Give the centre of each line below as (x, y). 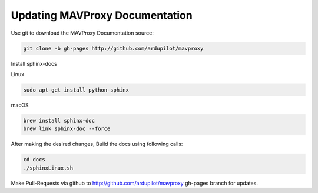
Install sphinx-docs (34, 63)
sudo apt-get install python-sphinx (76, 90)
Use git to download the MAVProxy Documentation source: (82, 33)
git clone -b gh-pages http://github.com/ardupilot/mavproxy (113, 48)
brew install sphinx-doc (59, 121)
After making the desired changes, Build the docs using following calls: (97, 144)
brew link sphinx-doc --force (67, 129)
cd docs (34, 160)
